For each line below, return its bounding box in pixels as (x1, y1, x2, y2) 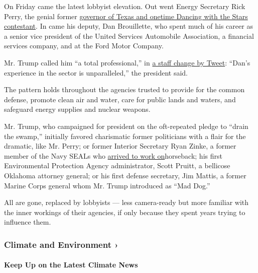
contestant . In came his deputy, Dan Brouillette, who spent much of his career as (4, 21, 253, 31)
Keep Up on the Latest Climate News (4, 259, 138, 270)
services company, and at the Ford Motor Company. (4, 40, 164, 51)
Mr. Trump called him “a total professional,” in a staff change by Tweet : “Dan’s (4, 57, 250, 67)
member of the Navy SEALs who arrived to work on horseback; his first (4, 150, 222, 161)
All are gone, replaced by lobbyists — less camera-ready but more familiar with (4, 197, 249, 208)
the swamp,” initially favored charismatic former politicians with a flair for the (4, 130, 246, 141)
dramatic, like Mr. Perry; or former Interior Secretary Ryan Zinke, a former (4, 141, 236, 151)
